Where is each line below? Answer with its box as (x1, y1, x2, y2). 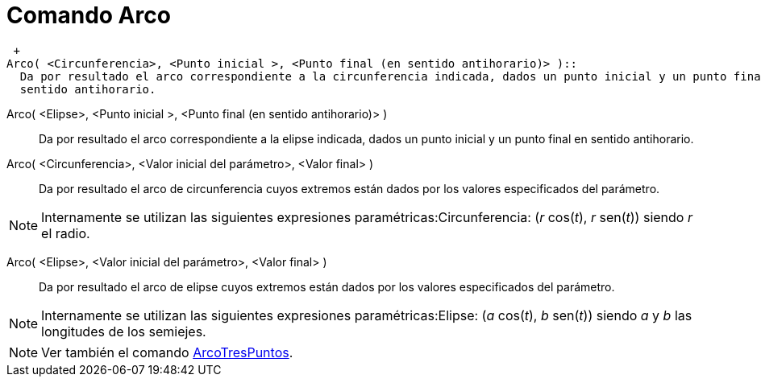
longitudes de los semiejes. (41, 323, 206, 340)
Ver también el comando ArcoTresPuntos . (41, 344, 293, 360)
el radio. (41, 224, 90, 241)
